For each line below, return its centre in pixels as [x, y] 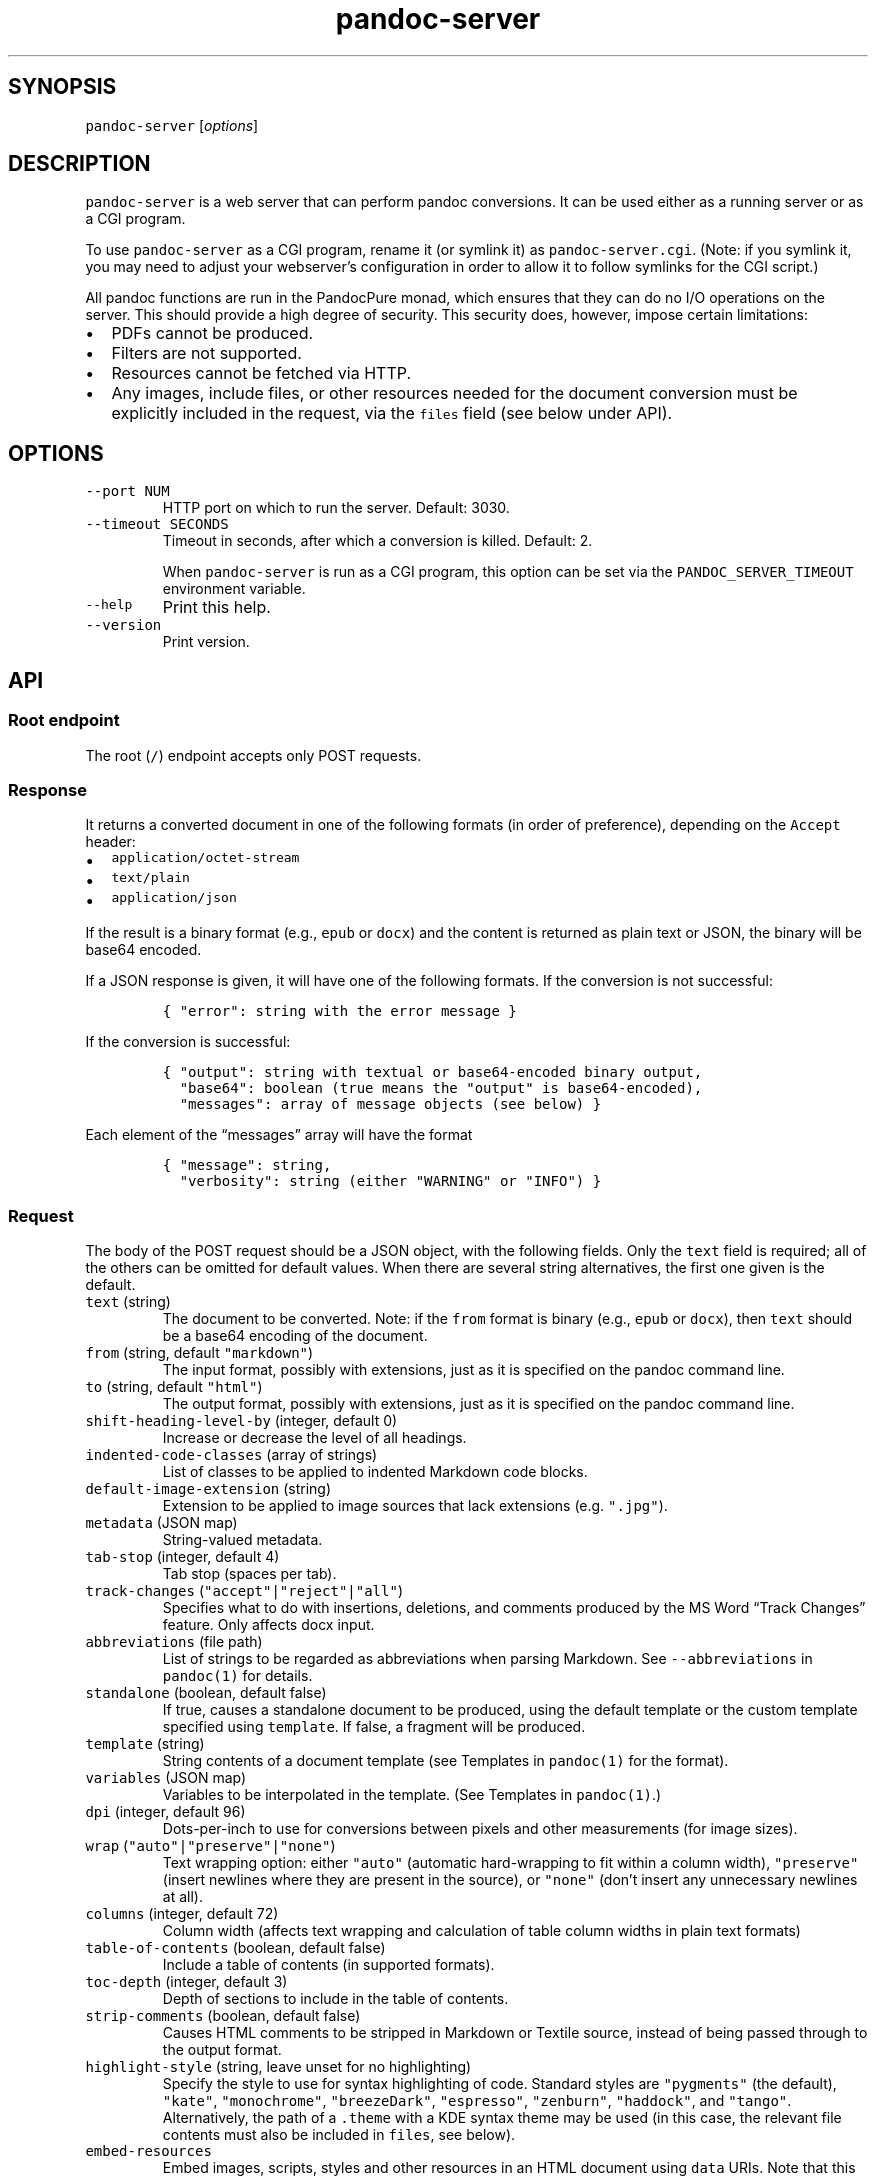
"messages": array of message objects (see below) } [390, 1104]
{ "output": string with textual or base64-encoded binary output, [432, 1072]
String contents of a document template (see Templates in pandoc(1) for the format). [445, 1760]
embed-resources [148, 2151]
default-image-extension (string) [208, 1488]
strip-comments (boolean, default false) [223, 2015]
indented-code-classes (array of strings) [231, 1454]
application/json [174, 898]
